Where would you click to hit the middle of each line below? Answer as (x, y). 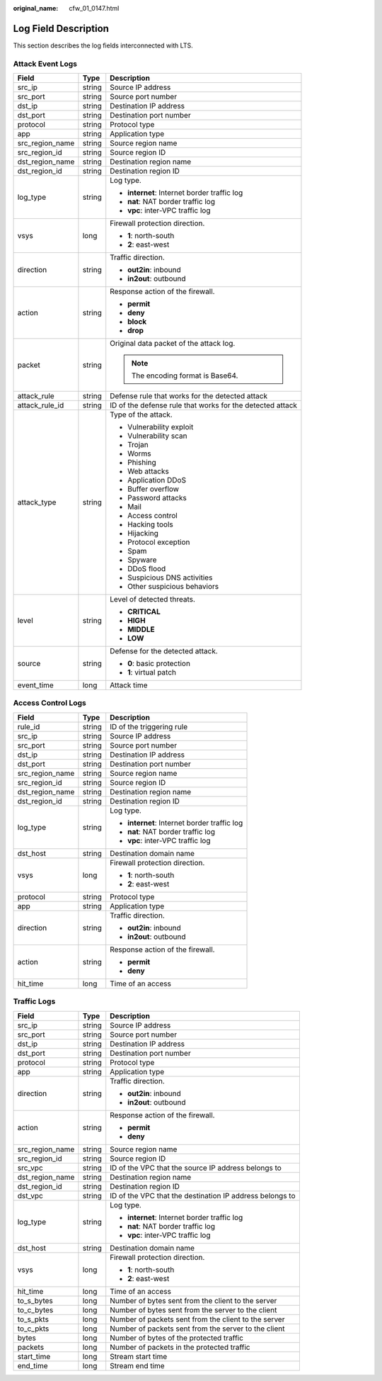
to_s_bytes (35, 1300)
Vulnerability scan (157, 436)
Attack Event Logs (45, 64)
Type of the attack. (141, 415)
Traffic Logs (34, 1001)
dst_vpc (30, 1195)
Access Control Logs (50, 703)
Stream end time (138, 1365)
